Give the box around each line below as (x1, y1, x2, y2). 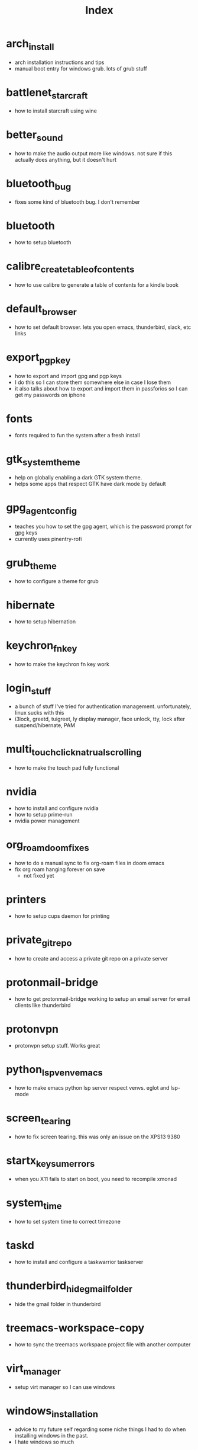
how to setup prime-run (14, 811, 73, 818)
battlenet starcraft (6, 85, 88, 101)
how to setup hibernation (14, 618, 76, 625)
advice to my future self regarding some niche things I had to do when (14, 1426, 186, 1433)
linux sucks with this (14, 709, 64, 716)
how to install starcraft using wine (14, 107, 98, 114)
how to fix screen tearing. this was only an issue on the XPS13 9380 (14, 1133, 180, 1140)
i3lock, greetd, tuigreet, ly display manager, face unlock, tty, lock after (14, 715, 185, 723)
